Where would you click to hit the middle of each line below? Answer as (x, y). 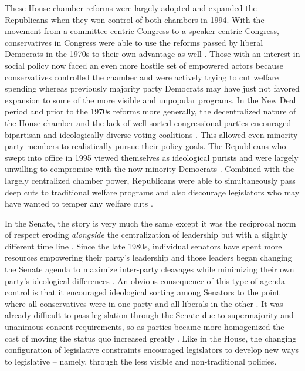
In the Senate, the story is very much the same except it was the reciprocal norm (150, 223)
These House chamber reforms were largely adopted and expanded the (131, 8)
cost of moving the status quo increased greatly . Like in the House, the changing (151, 338)
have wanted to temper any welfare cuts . (79, 203)
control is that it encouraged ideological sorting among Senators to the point (143, 292)
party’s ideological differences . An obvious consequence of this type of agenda (145, 280)
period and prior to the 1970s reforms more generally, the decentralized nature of (150, 111)
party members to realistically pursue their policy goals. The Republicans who (145, 146)
